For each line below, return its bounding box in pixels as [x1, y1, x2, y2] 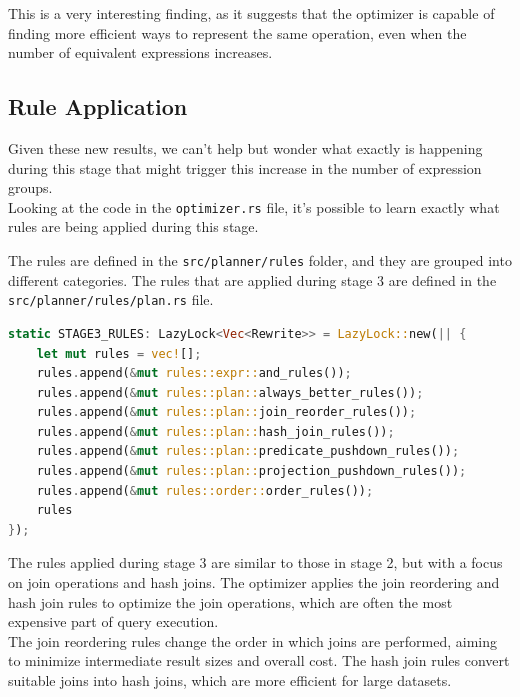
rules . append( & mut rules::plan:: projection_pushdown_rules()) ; [36, 464, 467, 479]
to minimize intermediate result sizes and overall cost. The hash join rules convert [8, 650, 510, 671]
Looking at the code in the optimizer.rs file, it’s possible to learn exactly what [8, 196, 500, 217]
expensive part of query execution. [8, 611, 219, 632]
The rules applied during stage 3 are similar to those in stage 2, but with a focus [8, 552, 503, 573]
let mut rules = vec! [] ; [36, 346, 202, 361]
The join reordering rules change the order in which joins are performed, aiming [8, 630, 497, 651]
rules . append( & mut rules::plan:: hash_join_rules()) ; [36, 424, 395, 439]
